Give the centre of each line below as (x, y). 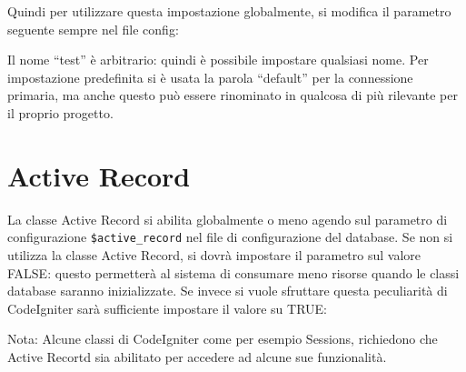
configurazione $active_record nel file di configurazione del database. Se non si (230, 237)
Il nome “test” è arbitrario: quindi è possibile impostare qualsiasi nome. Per (218, 60)
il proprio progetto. (60, 112)
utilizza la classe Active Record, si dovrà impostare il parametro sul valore (214, 254)
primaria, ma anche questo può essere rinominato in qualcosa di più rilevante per (233, 95)
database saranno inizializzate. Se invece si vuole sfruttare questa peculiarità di (228, 291)
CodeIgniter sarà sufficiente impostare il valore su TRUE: (167, 308)
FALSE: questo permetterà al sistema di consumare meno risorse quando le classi (233, 272)
